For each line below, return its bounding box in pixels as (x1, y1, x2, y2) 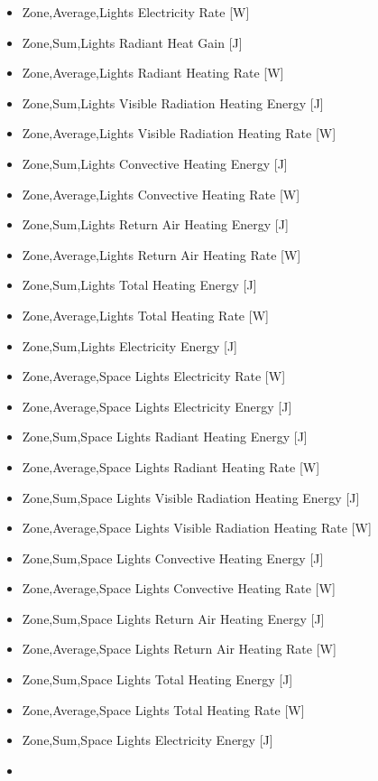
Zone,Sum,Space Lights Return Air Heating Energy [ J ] (22, 609, 325, 628)
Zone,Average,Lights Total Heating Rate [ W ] (22, 305, 269, 324)
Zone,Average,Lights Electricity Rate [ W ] (22, 3, 250, 21)
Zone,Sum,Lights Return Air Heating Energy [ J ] (22, 215, 289, 234)
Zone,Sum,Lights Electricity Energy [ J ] (22, 336, 238, 355)
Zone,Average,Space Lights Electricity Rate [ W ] (22, 367, 286, 386)
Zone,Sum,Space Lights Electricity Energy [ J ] (22, 730, 273, 749)
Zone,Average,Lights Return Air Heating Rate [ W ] (22, 245, 301, 264)
